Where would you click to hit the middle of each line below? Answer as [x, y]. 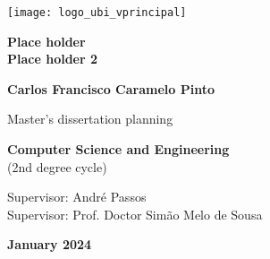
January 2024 [50, 244]
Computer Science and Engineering [118, 149]
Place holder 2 [53, 59]
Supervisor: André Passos [77, 197]
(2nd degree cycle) [57, 166]
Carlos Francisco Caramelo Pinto [111, 88]
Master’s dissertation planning [90, 119]
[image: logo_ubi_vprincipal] [97, 13]
